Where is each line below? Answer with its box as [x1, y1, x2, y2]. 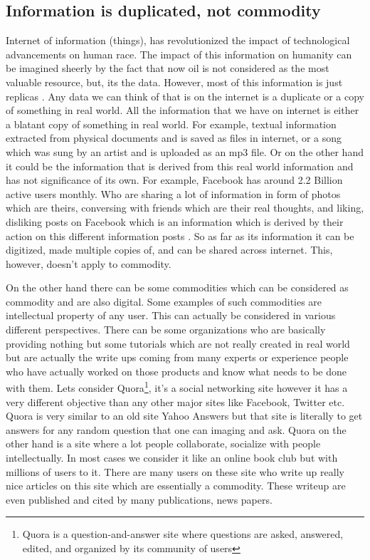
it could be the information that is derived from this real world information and [6, 158, 354, 173]
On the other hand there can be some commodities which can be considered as [6, 280, 349, 295]
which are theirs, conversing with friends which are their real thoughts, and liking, [6, 200, 364, 215]
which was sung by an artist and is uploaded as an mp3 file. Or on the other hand [6, 144, 364, 159]
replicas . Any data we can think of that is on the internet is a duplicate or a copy [6, 88, 364, 103]
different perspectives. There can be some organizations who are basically [6, 322, 326, 337]
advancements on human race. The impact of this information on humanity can [6, 46, 352, 61]
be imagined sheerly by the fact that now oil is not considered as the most [6, 61, 329, 76]
